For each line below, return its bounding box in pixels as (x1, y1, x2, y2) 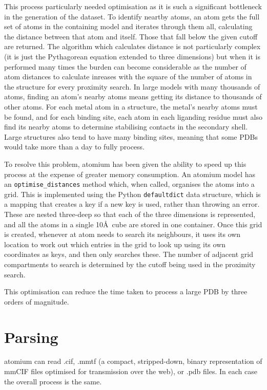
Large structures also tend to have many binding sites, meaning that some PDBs (4, 131, 258, 142)
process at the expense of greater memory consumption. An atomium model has (4, 168, 256, 179)
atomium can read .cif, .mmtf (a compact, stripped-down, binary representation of (4, 356, 262, 366)
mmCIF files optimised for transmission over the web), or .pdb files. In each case (4, 366, 257, 377)
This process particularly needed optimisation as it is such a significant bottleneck (4, 1, 262, 11)
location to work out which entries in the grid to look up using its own (4, 239, 226, 249)
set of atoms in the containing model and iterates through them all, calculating (4, 21, 253, 32)
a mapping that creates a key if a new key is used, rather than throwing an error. (4, 199, 260, 209)
